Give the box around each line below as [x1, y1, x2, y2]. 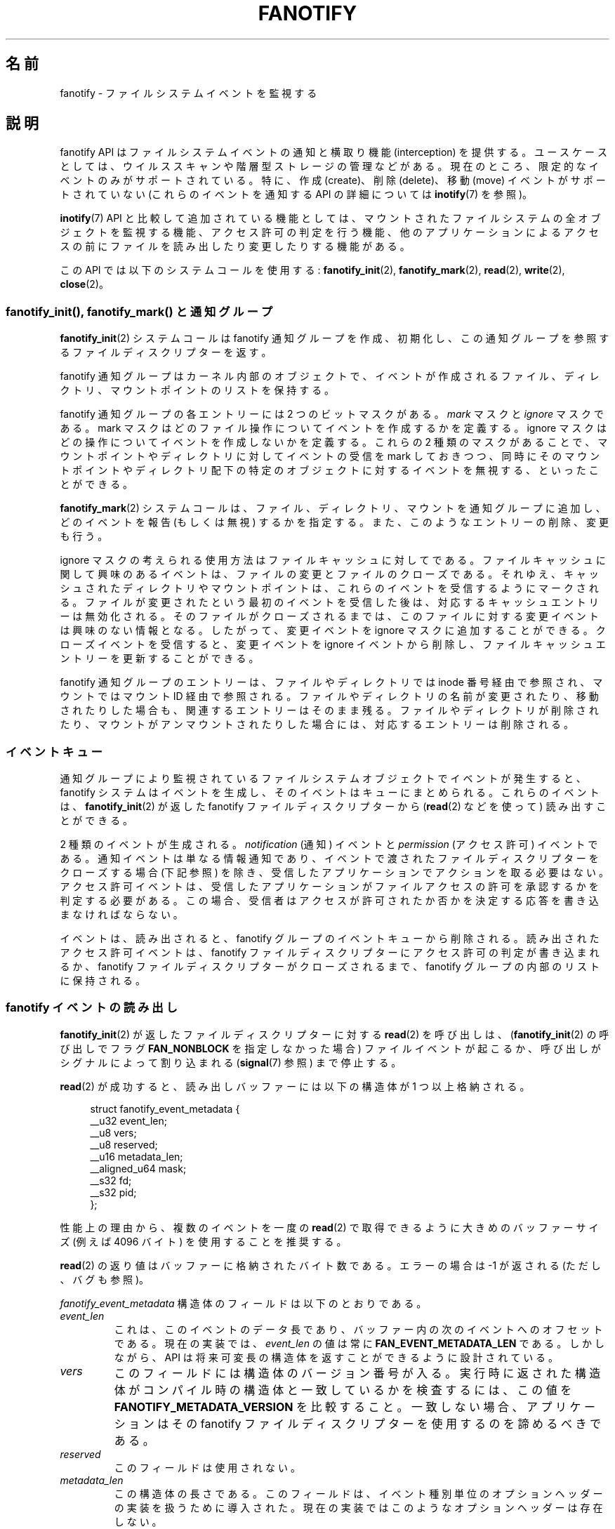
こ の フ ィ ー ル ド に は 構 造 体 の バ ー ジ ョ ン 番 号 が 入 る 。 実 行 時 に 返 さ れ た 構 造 [114, 1365, 601, 1380]
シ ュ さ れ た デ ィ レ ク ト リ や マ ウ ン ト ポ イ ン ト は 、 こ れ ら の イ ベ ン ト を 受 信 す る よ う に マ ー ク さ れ [60, 582, 599, 595]
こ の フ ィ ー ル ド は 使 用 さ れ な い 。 [114, 1461, 300, 1474]
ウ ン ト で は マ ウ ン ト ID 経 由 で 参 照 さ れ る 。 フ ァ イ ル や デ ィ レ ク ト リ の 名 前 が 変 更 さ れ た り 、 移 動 [60, 690, 599, 703]
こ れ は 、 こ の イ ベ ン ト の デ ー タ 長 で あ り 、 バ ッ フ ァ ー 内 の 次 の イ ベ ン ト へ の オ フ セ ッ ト [114, 1323, 603, 1335]
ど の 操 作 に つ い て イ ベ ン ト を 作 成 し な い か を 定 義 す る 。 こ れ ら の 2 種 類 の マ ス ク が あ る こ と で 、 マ [60, 436, 608, 449]
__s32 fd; [90, 1174, 132, 1186]
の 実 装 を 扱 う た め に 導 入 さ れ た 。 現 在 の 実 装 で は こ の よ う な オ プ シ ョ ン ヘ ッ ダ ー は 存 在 [114, 1501, 603, 1514]
